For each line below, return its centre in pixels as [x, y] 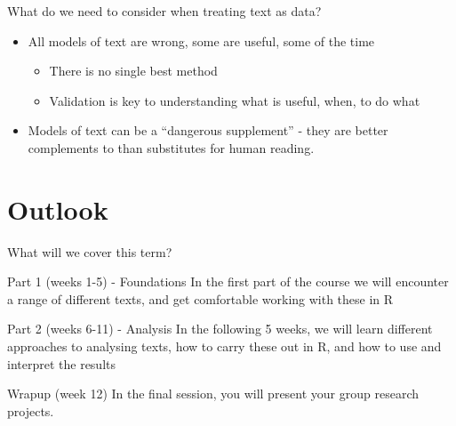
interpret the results [61, 363]
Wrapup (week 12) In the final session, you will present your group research [213, 394]
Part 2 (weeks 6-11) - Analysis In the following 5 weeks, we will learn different [220, 329]
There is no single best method [133, 71]
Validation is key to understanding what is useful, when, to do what [235, 100]
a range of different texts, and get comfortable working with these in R [200, 298]
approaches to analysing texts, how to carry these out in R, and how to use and [224, 346]
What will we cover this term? [90, 251]
